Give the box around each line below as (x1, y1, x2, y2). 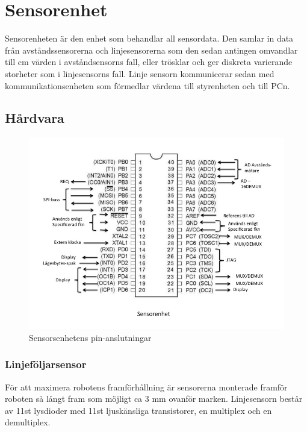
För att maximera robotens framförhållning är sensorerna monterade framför (5, 380, 288, 393)
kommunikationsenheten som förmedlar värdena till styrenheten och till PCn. (5, 79, 290, 92)
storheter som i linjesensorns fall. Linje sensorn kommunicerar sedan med (5, 67, 274, 80)
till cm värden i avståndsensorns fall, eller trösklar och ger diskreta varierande (5, 55, 293, 68)
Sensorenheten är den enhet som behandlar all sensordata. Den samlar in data (5, 32, 294, 45)
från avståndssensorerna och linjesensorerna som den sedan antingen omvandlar (5, 43, 298, 56)
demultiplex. (5, 416, 51, 428)
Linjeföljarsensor (5, 357, 87, 372)
